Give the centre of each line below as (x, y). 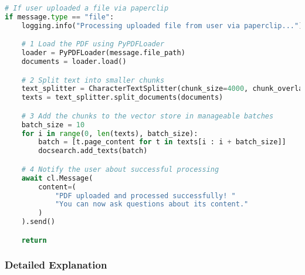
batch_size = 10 (53, 125)
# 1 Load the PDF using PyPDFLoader (93, 44)
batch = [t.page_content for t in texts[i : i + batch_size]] (162, 142)
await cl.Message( (57, 178)
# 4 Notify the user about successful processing (120, 169)
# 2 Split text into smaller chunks (93, 80)
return (34, 240)
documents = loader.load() (74, 62)
